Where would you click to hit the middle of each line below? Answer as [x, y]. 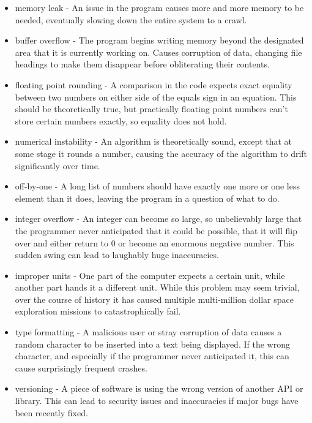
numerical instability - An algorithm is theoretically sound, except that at [154, 141]
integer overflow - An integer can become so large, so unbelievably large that [158, 219]
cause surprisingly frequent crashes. [81, 368]
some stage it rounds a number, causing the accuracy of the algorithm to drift [161, 153]
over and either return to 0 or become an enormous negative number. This [154, 242]
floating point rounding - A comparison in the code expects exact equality [154, 84]
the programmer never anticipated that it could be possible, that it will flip [156, 230]
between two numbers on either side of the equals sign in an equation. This [156, 97]
